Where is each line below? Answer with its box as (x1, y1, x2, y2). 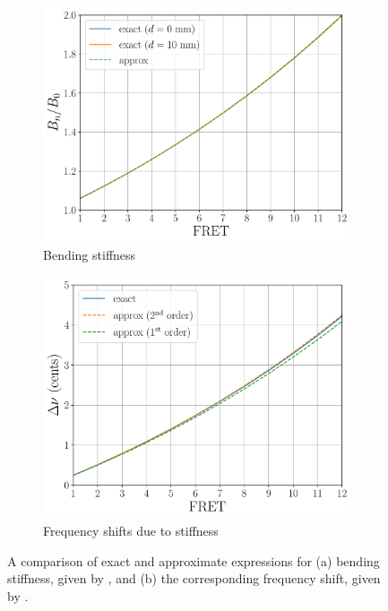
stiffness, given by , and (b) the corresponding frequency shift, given (7, 569, 381, 588)
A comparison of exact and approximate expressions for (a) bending (7, 551, 380, 570)
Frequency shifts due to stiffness (43, 521, 219, 540)
